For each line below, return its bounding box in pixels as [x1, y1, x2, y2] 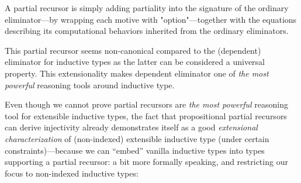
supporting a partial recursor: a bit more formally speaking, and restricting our [5, 156, 288, 168]
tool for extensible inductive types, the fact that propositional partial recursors [5, 109, 287, 122]
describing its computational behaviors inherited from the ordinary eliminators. [5, 25, 289, 37]
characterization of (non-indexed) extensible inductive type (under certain [5, 132, 269, 144]
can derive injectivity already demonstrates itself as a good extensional [5, 121, 258, 133]
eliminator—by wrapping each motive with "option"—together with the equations [5, 13, 297, 25]
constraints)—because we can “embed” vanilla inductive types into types [5, 144, 265, 156]
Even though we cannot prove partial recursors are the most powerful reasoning [5, 98, 289, 111]
